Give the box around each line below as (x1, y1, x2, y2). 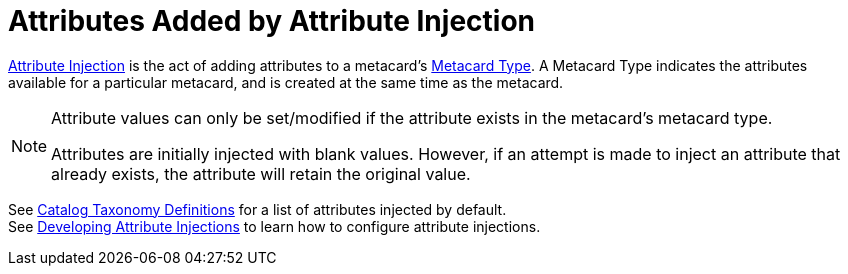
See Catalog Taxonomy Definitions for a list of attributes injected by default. (8, 200, 507, 218)
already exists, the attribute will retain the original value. (51, 163, 471, 184)
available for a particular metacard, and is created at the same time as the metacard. (8, 73, 564, 91)
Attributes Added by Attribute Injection (8, 4, 535, 38)
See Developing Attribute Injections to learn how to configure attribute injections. (8, 217, 541, 235)
